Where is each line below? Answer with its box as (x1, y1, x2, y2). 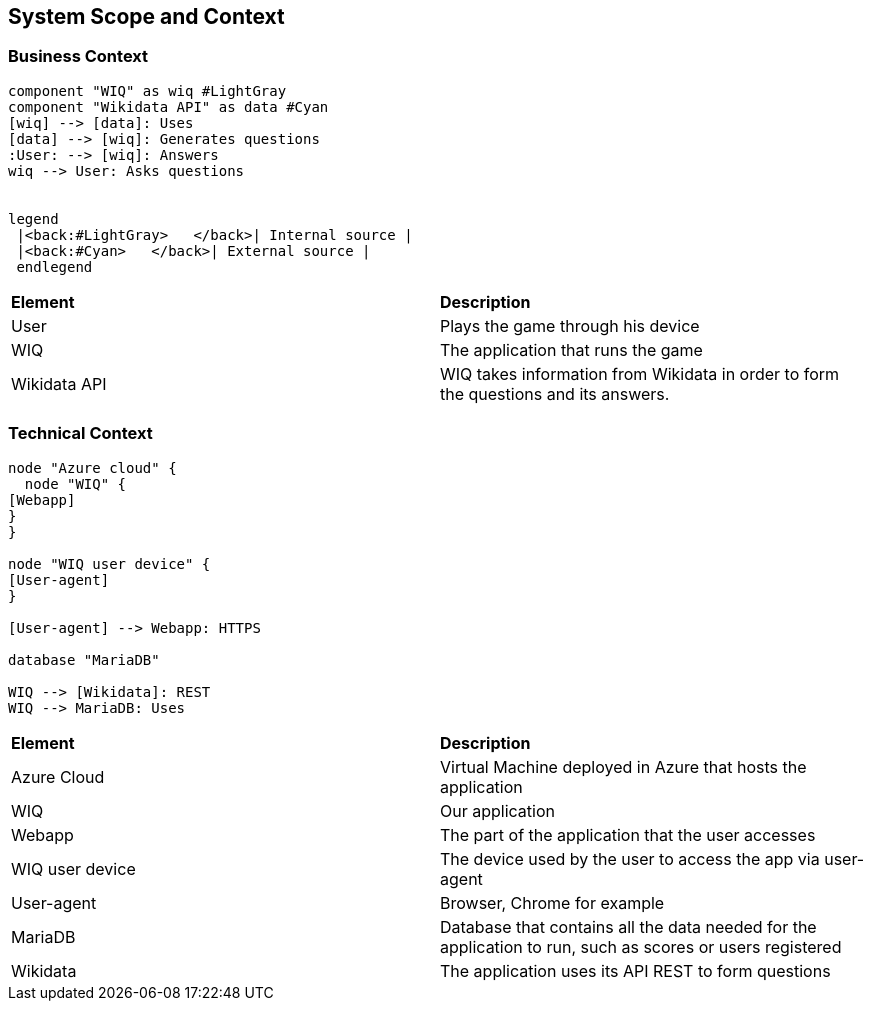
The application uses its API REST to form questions (440, 960, 831, 981)
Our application (440, 800, 555, 821)
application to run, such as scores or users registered (440, 936, 842, 957)
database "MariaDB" (8, 651, 160, 668)
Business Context (8, 46, 149, 67)
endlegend (16, 258, 93, 275)
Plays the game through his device (440, 315, 700, 336)
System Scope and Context (8, 4, 285, 29)
